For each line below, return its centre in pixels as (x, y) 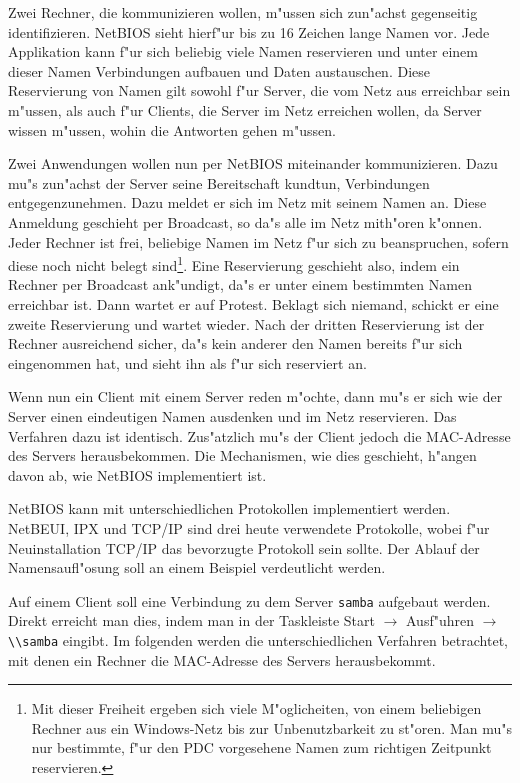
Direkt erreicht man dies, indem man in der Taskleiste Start (191, 620)
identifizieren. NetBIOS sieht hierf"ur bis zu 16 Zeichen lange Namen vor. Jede (249, 31)
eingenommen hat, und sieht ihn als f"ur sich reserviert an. (187, 362)
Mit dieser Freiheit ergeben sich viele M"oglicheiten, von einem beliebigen (256, 708)
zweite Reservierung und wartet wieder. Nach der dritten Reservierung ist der (246, 323)
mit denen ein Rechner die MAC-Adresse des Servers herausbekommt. (222, 659)
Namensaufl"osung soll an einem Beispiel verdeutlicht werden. (197, 567)
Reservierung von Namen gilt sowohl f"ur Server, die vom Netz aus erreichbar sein (259, 90)
